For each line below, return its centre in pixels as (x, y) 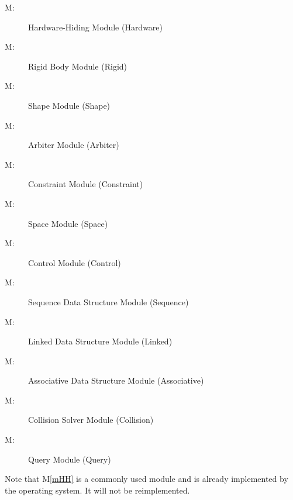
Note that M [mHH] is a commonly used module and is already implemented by (146, 479)
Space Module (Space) (68, 223)
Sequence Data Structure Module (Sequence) (108, 301)
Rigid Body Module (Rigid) (78, 66)
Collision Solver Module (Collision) (91, 420)
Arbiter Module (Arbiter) (74, 145)
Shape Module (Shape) (69, 105)
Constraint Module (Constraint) (86, 184)
